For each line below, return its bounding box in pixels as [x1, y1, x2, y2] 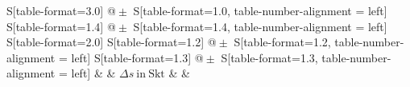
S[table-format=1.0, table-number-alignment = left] [133, 2, 387, 18]
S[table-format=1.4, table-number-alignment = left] [133, 18, 387, 34]
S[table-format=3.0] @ [6, 2, 116, 18]
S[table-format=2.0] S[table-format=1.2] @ [6, 34, 217, 50]
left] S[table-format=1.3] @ [71, 49, 204, 65]
